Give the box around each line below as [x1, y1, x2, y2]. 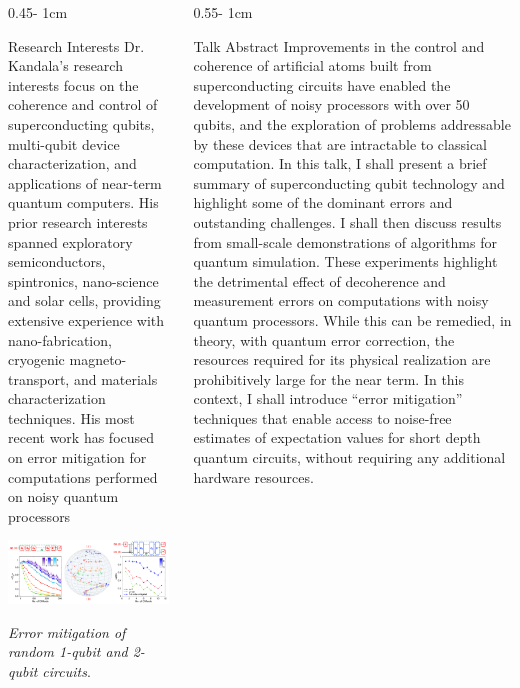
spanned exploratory [8, 231, 133, 252]
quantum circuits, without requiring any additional [193, 447, 506, 468]
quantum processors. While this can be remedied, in [193, 309, 512, 330]
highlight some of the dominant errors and [193, 192, 453, 213]
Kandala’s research [8, 55, 123, 76]
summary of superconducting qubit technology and [193, 172, 505, 193]
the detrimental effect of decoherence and [193, 270, 446, 291]
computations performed [8, 466, 158, 487]
